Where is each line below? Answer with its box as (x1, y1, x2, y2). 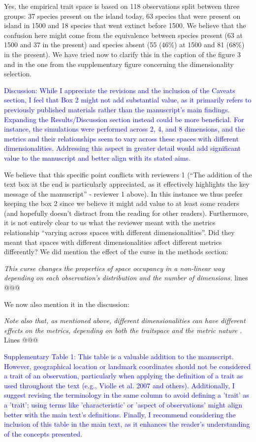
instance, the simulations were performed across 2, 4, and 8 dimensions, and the (4, 124, 245, 134)
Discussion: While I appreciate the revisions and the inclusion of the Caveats (4, 85, 235, 95)
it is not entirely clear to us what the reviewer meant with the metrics (4, 217, 216, 228)
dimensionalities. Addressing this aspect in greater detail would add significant (4, 143, 241, 153)
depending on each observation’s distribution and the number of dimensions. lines (4, 272, 248, 283)
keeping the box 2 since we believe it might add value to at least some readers (4, 198, 239, 208)
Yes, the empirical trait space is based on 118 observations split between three (4, 1, 240, 11)
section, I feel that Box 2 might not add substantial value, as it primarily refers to (4, 95, 252, 105)
